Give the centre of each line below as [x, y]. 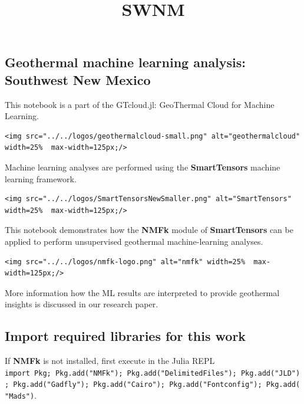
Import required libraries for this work [125, 336]
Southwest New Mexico [78, 79]
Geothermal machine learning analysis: [125, 62]
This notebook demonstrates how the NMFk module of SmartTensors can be [149, 230]
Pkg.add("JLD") [270, 373]
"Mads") [20, 396]
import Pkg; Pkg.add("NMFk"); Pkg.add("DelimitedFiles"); [121, 373]
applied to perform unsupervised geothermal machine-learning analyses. [134, 241]
